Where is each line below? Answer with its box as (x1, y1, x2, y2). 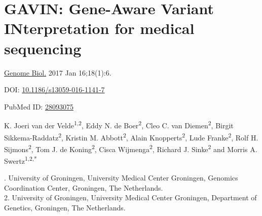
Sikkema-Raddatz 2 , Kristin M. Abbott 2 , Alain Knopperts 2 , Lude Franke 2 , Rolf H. (4, 130, 258, 142)
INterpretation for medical (4, 18, 195, 39)
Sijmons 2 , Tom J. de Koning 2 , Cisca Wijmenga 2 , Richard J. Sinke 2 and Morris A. (4, 142, 257, 154)
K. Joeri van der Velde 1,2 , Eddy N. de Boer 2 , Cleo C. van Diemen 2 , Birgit (4, 119, 234, 130)
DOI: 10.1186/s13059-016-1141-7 (4, 84, 105, 95)
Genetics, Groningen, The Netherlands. (4, 202, 126, 213)
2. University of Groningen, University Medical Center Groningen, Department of (4, 192, 257, 203)
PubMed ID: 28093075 (4, 101, 73, 112)
